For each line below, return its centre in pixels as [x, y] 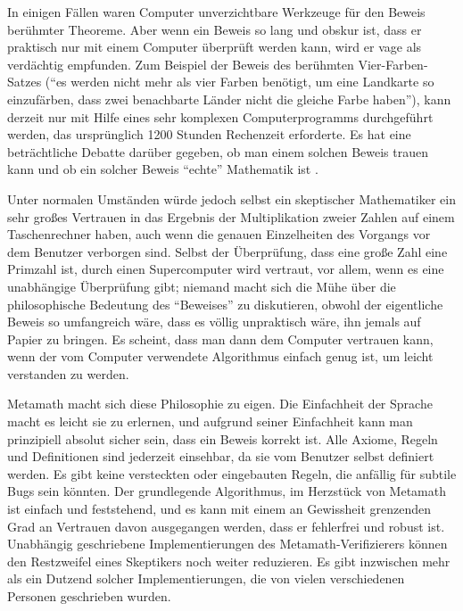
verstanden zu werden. [68, 373]
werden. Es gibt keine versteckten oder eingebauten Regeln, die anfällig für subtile [232, 473]
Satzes [25, 82]
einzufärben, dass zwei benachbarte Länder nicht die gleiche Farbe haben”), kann [229, 99]
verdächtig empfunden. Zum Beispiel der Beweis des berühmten [181, 64]
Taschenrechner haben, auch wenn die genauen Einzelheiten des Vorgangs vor [219, 234]
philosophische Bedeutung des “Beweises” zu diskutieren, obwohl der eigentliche [225, 304]
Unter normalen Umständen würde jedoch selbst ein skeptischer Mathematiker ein [232, 198]
